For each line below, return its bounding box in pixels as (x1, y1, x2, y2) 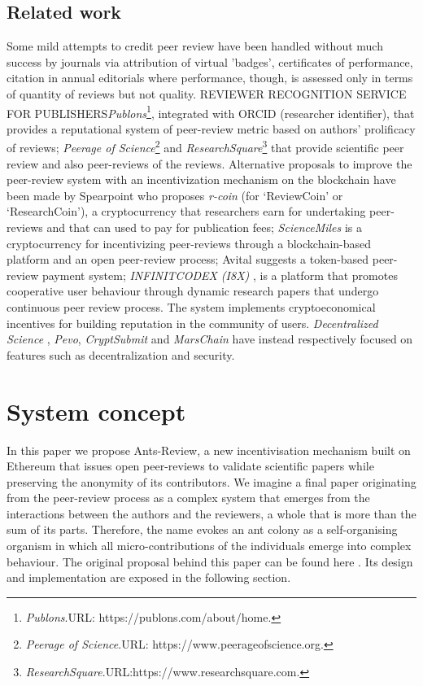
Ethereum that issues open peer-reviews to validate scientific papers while (7, 457, 374, 474)
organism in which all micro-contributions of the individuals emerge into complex (7, 537, 412, 554)
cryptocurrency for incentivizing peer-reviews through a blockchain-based (7, 234, 372, 251)
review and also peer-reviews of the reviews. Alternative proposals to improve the (7, 155, 412, 172)
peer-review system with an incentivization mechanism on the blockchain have (7, 171, 396, 188)
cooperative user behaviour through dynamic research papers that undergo (7, 282, 379, 299)
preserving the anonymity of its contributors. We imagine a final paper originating (7, 473, 416, 490)
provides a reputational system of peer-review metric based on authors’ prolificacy (7, 120, 416, 137)
